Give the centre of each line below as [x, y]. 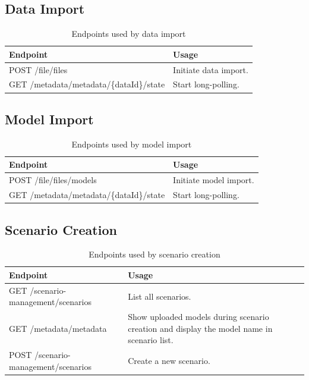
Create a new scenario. [169, 361]
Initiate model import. [214, 180]
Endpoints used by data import [129, 34]
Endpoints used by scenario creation [154, 254]
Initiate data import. [211, 69]
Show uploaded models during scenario [198, 317]
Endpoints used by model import [132, 144]
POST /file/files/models [53, 180]
